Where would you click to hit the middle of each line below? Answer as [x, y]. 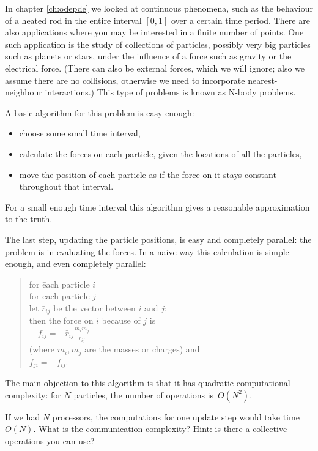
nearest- [263, 80]
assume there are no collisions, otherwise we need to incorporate [125, 80]
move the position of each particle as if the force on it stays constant [148, 174]
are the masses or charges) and [142, 349]
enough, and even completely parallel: [76, 263]
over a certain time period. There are [240, 20]
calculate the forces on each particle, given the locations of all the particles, [161, 153]
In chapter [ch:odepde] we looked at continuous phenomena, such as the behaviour [159, 8]
